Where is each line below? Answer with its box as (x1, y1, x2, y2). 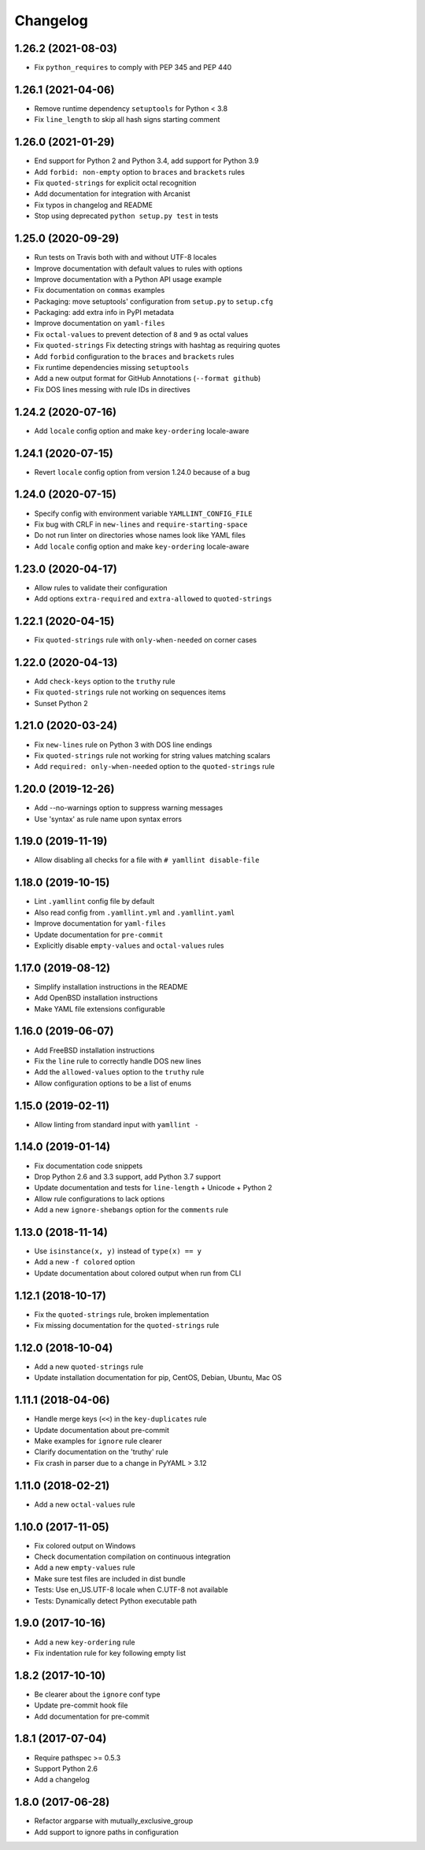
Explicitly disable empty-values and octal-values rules (34, 941, 224, 950)
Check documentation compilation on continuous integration (34, 1552, 231, 1562)
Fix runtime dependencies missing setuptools (34, 363, 189, 372)
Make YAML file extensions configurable (34, 1004, 165, 1013)
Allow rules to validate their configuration (34, 583, 168, 592)
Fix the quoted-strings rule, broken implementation (34, 1309, 209, 1319)
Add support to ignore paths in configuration (34, 1827, 179, 1837)
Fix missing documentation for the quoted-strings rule (34, 1321, 220, 1330)
